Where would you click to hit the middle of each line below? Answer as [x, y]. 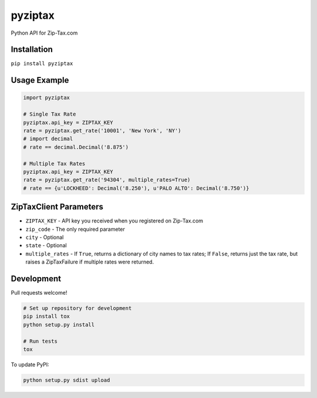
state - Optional [46, 245]
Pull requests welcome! [39, 293]
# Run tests [41, 341]
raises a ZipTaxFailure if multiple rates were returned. [90, 262]
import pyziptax [47, 98]
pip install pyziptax [42, 64]
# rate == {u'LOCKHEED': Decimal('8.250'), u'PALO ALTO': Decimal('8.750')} [136, 188]
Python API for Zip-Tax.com [44, 33]
